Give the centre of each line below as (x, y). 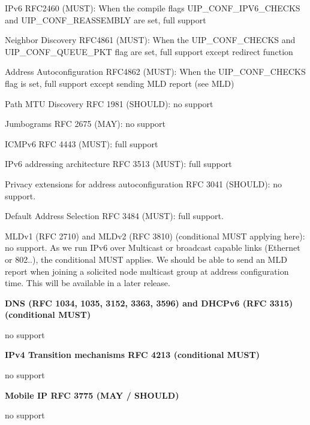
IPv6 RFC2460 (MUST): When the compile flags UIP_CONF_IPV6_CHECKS (153, 8)
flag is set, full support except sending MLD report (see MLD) (120, 83)
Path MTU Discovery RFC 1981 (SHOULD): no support (109, 103)
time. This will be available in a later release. (88, 283)
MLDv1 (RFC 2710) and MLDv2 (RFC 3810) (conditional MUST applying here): (155, 236)
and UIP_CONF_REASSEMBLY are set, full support (106, 19)
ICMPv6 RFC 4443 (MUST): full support (82, 143)
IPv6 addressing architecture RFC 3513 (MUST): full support (118, 164)
